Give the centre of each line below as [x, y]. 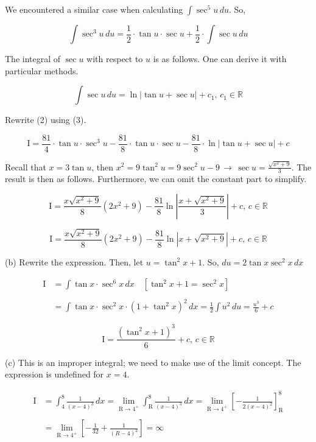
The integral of [33, 58]
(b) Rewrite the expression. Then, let [74, 261]
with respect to [115, 58]
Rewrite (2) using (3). [46, 120]
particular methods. [42, 70]
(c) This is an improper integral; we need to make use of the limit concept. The [153, 362]
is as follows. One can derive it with [220, 58]
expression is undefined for [54, 374]
